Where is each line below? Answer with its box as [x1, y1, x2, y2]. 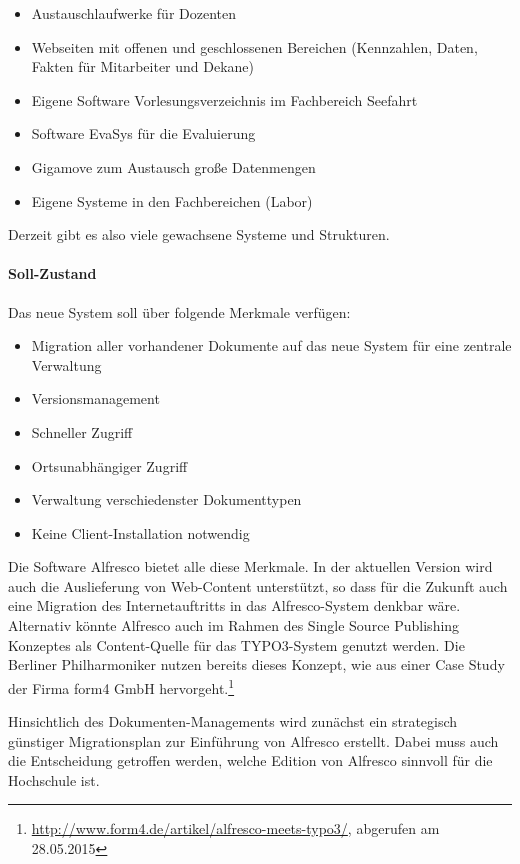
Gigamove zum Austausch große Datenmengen [31, 156, 316, 177]
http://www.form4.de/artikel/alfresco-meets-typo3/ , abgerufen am [31, 818, 440, 839]
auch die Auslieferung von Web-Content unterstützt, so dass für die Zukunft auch [8, 575, 508, 596]
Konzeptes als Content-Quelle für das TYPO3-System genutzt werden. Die [8, 634, 465, 655]
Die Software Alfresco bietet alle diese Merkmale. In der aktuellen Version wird [8, 556, 493, 577]
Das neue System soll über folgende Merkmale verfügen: [8, 301, 351, 322]
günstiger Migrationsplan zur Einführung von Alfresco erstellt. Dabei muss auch [8, 730, 499, 751]
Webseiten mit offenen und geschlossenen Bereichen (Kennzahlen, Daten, [31, 36, 478, 57]
